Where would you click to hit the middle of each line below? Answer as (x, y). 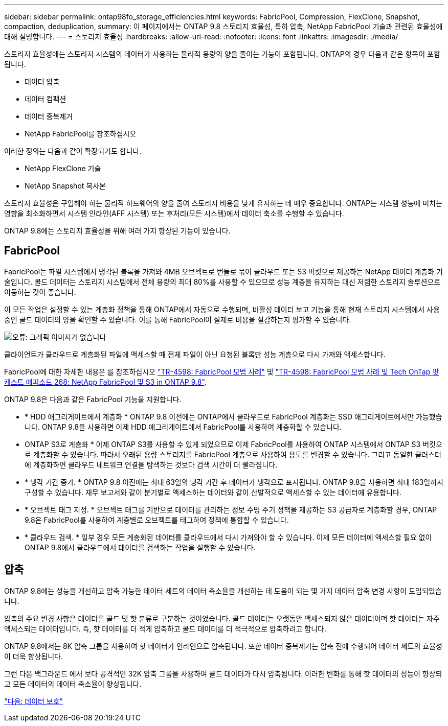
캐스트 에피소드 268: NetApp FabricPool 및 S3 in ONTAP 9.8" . (105, 382)
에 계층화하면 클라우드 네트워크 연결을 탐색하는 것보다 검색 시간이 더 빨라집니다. (151, 464)
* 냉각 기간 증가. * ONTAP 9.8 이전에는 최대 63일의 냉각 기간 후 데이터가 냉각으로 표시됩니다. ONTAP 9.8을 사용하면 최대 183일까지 (234, 482)
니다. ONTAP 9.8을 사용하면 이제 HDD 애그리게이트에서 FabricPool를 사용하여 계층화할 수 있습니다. (183, 427)
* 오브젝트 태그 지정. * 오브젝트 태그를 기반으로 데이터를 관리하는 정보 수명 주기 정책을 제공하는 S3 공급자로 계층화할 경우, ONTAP (231, 509)
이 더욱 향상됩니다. (33, 656)
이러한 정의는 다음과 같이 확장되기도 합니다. (73, 151)
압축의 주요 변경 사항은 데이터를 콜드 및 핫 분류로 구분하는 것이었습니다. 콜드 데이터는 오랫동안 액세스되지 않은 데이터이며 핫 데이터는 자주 (222, 618)
